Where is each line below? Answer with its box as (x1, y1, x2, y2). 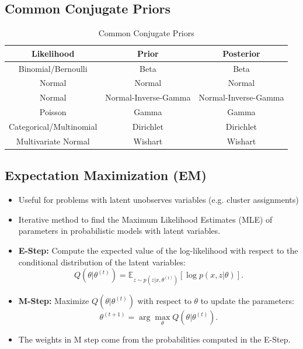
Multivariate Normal (16, 134, 90, 147)
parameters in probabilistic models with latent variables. (18, 224, 221, 237)
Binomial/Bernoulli (18, 62, 88, 74)
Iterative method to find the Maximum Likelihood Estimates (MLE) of (18, 213, 273, 225)
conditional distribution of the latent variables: (18, 255, 186, 268)
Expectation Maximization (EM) (5, 166, 207, 184)
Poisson (39, 106, 67, 118)
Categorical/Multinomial (9, 120, 97, 133)
